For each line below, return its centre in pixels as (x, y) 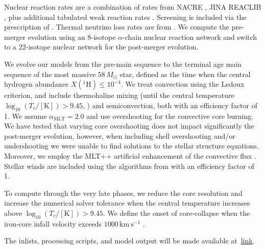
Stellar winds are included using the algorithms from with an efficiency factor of (129, 166)
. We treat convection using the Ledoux (183, 84)
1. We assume (26, 116)
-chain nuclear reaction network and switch (190, 36)
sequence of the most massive (50, 74)
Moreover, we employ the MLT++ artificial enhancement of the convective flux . (130, 155)
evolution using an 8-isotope (72, 36)
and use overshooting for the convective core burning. (170, 116)
